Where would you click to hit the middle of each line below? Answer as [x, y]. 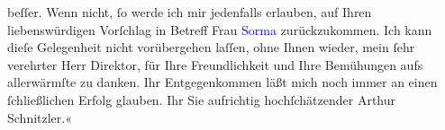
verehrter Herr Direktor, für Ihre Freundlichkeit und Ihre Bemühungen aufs [215, 64]
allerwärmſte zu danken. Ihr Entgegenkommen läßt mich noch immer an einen [222, 82]
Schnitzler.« [40, 117]
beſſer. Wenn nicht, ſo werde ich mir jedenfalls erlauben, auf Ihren [190, 12]
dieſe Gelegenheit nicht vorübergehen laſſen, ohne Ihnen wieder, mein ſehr [211, 47]
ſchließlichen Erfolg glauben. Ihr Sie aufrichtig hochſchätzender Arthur [202, 99]
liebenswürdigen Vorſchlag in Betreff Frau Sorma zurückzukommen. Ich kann [220, 29]
